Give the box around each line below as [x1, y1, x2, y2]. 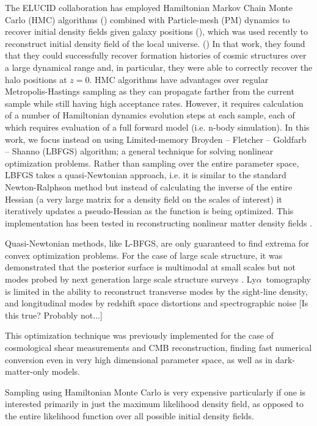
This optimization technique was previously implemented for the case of [5, 329, 274, 342]
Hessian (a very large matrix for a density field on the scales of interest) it [5, 192, 283, 205]
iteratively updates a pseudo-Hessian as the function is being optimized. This [5, 204, 294, 217]
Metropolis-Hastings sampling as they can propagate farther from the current [5, 85, 294, 98]
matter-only [5, 365, 49, 378]
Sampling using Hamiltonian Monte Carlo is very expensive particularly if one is [5, 385, 306, 398]
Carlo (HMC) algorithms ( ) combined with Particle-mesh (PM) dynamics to [5, 13, 290, 26]
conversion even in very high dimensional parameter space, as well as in [5, 353, 273, 366]
